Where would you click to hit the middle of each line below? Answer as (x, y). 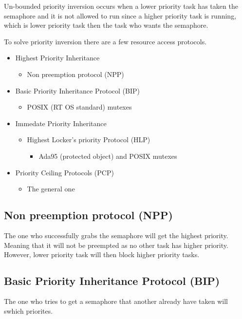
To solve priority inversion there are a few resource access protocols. (105, 41)
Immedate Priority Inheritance (61, 123)
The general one (51, 189)
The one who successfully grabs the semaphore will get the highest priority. (116, 235)
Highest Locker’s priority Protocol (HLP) (89, 140)
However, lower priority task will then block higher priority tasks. (102, 254)
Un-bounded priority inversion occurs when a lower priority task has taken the (121, 6)
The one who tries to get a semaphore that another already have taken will (116, 301)
